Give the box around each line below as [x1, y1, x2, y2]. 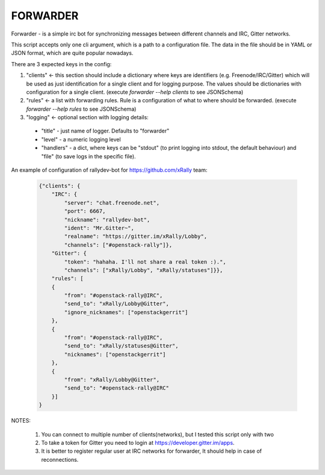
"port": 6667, [64, 208, 106, 215]
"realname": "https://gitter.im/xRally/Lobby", [64, 233, 208, 240]
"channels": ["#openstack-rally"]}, [64, 241, 173, 248]
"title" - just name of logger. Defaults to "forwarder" [41, 127, 170, 135]
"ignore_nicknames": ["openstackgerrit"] [64, 309, 188, 315]
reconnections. [41, 456, 79, 463]
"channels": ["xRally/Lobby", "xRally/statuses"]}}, [64, 267, 223, 273]
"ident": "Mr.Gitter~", [64, 225, 135, 231]
